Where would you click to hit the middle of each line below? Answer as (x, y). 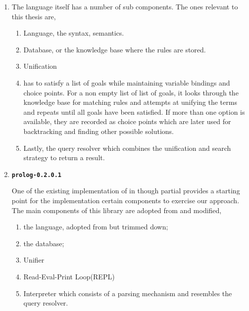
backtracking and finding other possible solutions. (99, 131)
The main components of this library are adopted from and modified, (117, 210)
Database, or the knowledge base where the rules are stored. (115, 49)
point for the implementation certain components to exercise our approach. (125, 200)
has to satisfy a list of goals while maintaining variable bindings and (127, 82)
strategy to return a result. (64, 157)
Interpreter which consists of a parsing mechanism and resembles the (128, 293)
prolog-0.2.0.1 (37, 175)
